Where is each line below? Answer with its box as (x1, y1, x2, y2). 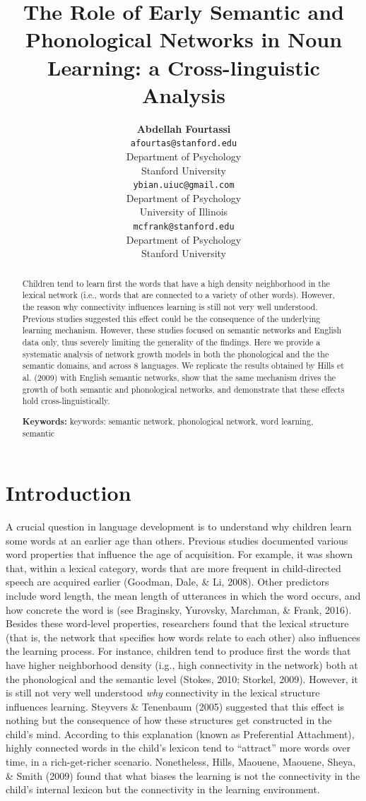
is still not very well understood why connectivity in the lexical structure (6, 685, 320, 700)
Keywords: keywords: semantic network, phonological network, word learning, (22, 415, 314, 427)
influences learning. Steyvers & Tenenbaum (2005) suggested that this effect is (6, 699, 344, 713)
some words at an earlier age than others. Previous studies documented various (6, 533, 348, 547)
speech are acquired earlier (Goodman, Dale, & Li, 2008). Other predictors (6, 574, 329, 589)
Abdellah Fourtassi (136, 121, 231, 136)
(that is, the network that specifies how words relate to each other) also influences (6, 629, 360, 644)
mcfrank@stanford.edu (133, 221, 235, 232)
